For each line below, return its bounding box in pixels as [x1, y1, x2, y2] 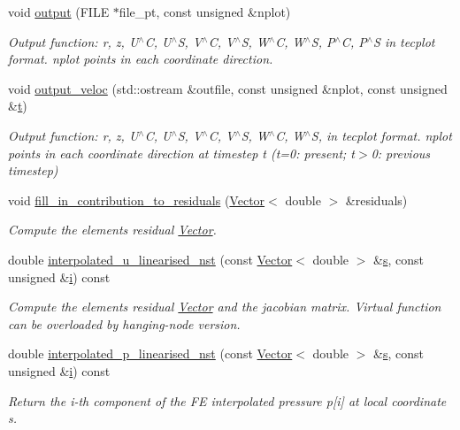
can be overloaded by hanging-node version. [8, 314, 241, 333]
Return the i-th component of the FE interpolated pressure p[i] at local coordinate [8, 391, 447, 410]
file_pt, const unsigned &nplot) [119, 3, 291, 20]
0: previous [371, 143, 431, 162]
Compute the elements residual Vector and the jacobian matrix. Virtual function [8, 297, 441, 316]
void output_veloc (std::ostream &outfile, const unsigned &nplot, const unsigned [8, 79, 448, 97]
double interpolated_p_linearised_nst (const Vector [8, 344, 293, 363]
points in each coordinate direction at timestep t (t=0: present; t [8, 143, 355, 162]
